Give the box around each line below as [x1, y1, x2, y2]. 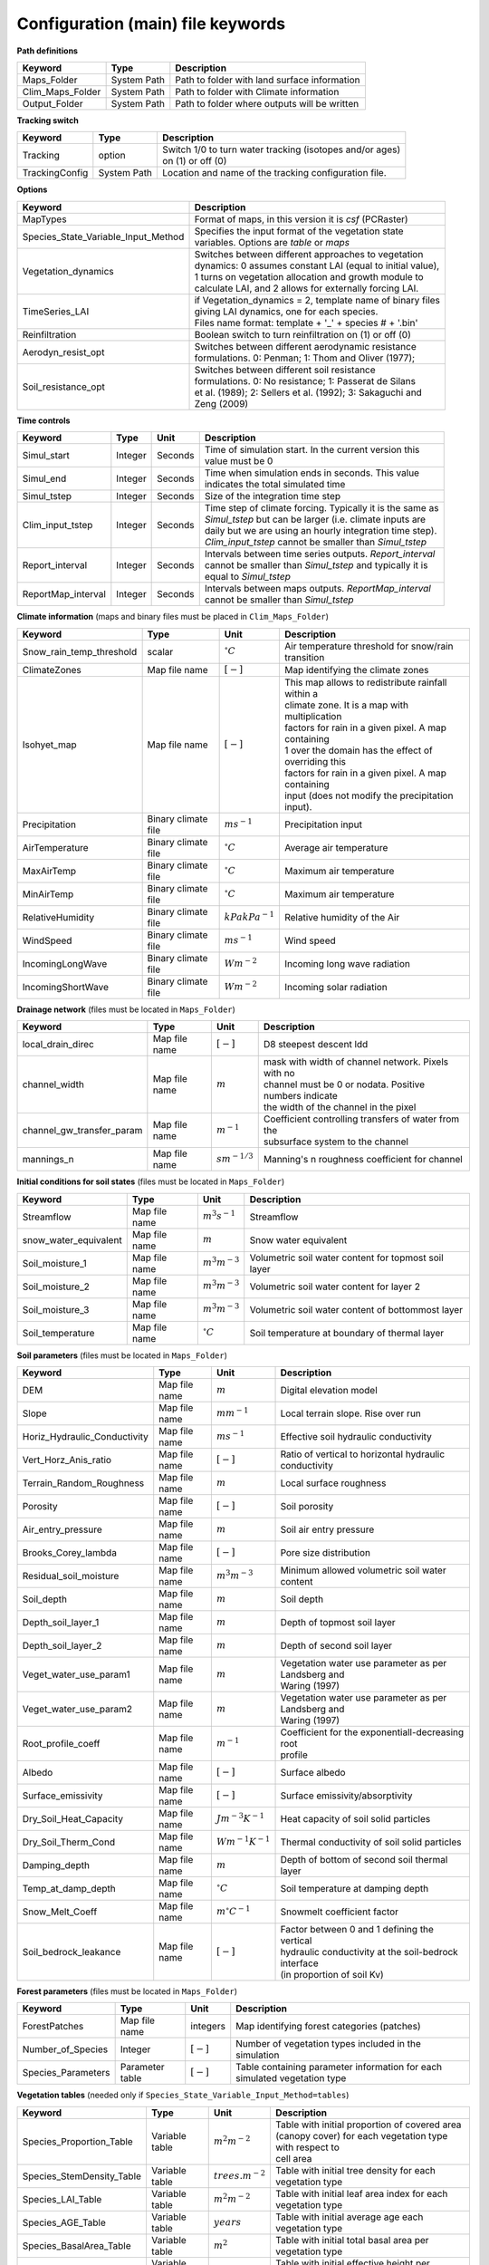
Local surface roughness [280, 1477, 387, 1489]
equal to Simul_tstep [204, 571, 292, 583]
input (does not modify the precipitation [283, 789, 454, 802]
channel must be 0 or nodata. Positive [263, 1078, 426, 1091]
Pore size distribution [280, 1547, 371, 1559]
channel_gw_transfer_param [22, 1124, 143, 1137]
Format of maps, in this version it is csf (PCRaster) [194, 213, 408, 226]
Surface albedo [280, 1767, 346, 1779]
